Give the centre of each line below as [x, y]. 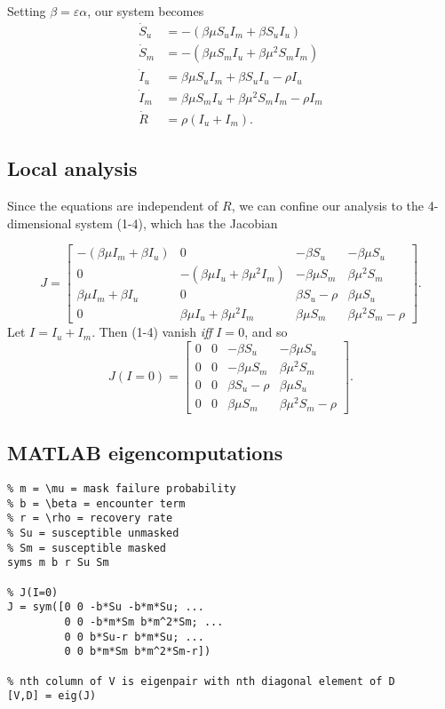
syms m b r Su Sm [58, 563]
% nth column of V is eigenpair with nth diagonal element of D [201, 681]
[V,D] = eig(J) [52, 696]
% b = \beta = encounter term [96, 503]
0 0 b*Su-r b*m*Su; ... [134, 637]
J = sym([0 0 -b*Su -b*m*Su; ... [106, 607]
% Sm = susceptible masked [87, 548]
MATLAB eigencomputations [145, 453]
